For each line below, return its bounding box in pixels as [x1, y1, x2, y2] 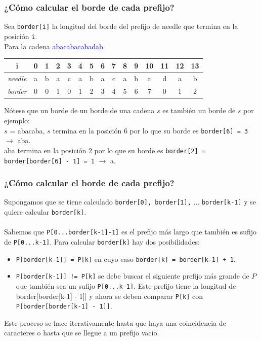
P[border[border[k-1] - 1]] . [16, 300, 112, 311]
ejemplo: [4, 115, 30, 125]
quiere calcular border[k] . [4, 207, 86, 217]
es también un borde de [162, 105, 236, 116]
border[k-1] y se [201, 196, 256, 207]
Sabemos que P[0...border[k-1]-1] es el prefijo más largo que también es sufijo [4, 226, 257, 237]
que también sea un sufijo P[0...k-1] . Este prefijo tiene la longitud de [16, 280, 236, 291]
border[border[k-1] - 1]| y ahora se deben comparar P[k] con [16, 290, 203, 301]
